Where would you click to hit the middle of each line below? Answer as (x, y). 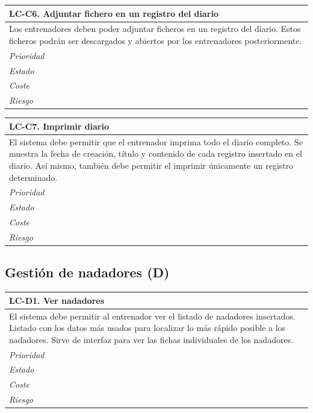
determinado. (33, 177)
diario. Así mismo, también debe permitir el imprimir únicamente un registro (151, 165)
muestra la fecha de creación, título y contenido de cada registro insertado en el (156, 153)
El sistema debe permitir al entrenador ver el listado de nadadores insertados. (152, 316)
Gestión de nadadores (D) (87, 272)
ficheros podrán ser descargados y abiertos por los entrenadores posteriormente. (156, 40)
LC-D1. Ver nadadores (57, 300)
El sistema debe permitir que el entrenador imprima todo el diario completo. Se (156, 141)
